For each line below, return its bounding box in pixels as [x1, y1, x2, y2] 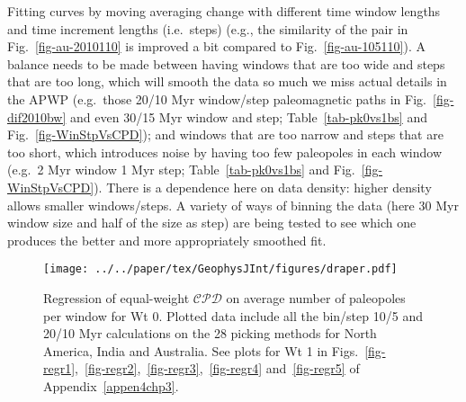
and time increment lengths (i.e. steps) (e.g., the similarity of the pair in [7, 19, 408, 38]
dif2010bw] [7, 107, 67, 126]
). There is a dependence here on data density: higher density [94, 177, 432, 196]
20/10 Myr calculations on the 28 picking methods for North [43, 324, 377, 343]
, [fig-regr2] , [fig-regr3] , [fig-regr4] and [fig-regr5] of [75, 359, 360, 378]
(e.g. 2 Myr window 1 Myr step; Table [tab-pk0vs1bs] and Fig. [7, 160, 355, 179]
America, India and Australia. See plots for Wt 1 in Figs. [43, 341, 359, 360]
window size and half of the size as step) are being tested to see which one [7, 213, 417, 232]
